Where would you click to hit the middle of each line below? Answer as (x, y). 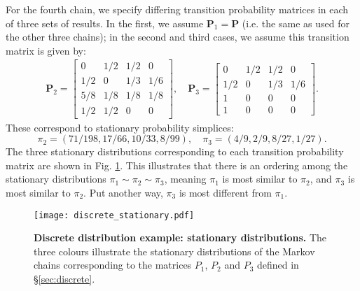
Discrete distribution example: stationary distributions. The (180, 237)
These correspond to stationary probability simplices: (120, 127)
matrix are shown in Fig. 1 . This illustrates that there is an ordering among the (177, 165)
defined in (278, 265)
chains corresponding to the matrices (113, 265)
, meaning (185, 179)
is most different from (225, 192)
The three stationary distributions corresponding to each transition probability (175, 151)
